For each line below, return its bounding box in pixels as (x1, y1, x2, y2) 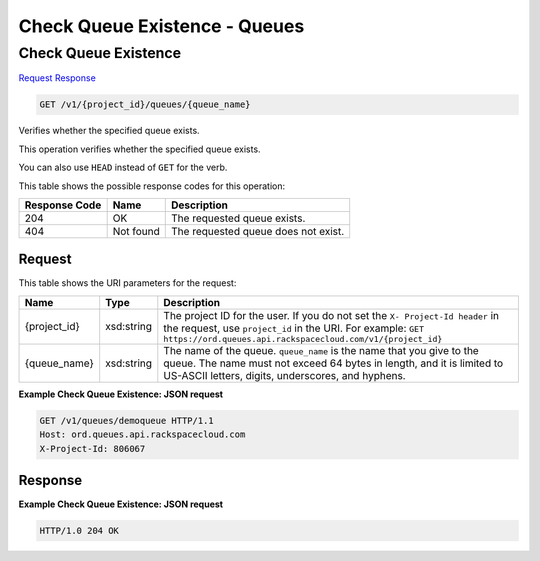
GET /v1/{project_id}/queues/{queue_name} (39, 99, 251, 110)
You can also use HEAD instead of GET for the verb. (18, 161, 228, 174)
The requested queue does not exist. (171, 224, 345, 238)
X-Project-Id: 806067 (39, 443, 146, 454)
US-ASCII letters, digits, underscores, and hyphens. (163, 368, 406, 382)
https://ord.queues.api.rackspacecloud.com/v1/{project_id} (163, 333, 443, 344)
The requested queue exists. (171, 211, 306, 225)
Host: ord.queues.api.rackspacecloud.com (39, 429, 246, 440)
